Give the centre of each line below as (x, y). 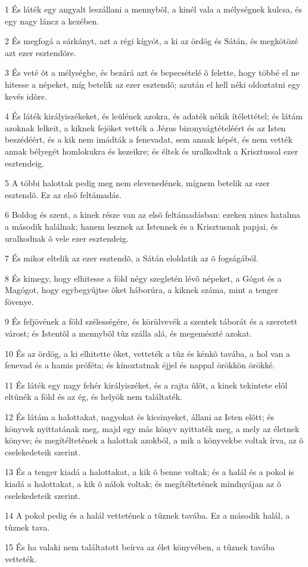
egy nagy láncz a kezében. (52, 21)
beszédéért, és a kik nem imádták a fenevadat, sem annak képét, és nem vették (149, 139)
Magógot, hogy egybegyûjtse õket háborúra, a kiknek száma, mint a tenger (141, 290)
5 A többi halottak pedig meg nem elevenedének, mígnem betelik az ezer (137, 183)
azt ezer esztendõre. (41, 52)
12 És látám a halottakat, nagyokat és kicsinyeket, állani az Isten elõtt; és (140, 417)
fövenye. (19, 301)
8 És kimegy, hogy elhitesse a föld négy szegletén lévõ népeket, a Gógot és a (143, 278)
